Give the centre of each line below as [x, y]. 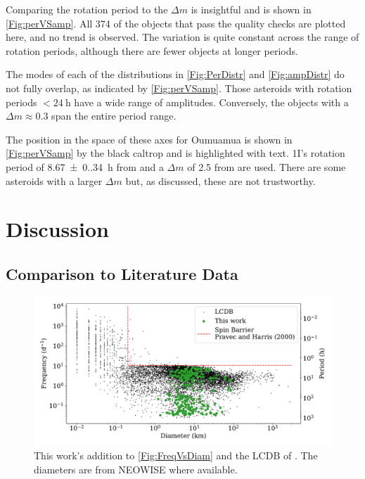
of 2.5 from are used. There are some [267, 166]
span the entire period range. [114, 116]
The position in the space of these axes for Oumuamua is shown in [149, 139]
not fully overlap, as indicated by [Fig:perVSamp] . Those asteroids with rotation [179, 88]
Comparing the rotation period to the [87, 9]
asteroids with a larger [54, 180]
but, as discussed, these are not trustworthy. [220, 180]
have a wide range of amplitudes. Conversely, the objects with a [211, 102]
